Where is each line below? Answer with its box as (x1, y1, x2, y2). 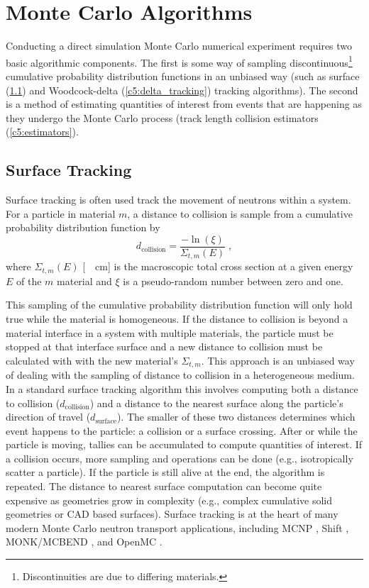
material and (57, 273, 112, 288)
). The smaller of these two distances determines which (116, 409, 356, 424)
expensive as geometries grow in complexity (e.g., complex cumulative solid (6, 492, 332, 507)
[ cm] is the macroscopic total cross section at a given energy (82, 259, 353, 274)
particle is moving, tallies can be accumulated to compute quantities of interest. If (6, 437, 363, 452)
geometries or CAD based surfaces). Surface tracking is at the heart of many (6, 506, 338, 521)
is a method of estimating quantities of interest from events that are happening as (6, 96, 362, 111)
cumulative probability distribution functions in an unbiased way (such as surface (6, 68, 360, 83)
